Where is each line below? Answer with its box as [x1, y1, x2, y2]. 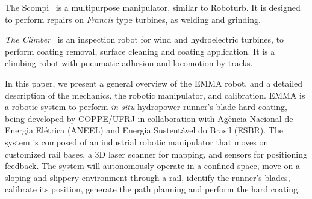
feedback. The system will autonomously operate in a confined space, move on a [5, 159, 300, 172]
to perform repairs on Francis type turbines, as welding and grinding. [5, 13, 261, 25]
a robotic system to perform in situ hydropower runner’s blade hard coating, [5, 100, 287, 113]
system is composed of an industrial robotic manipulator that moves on [5, 135, 269, 148]
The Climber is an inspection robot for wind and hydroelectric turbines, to [5, 33, 284, 46]
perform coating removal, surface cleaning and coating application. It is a [5, 44, 275, 57]
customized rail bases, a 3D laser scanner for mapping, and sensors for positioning [5, 147, 308, 160]
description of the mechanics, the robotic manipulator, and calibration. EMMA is [5, 88, 305, 101]
